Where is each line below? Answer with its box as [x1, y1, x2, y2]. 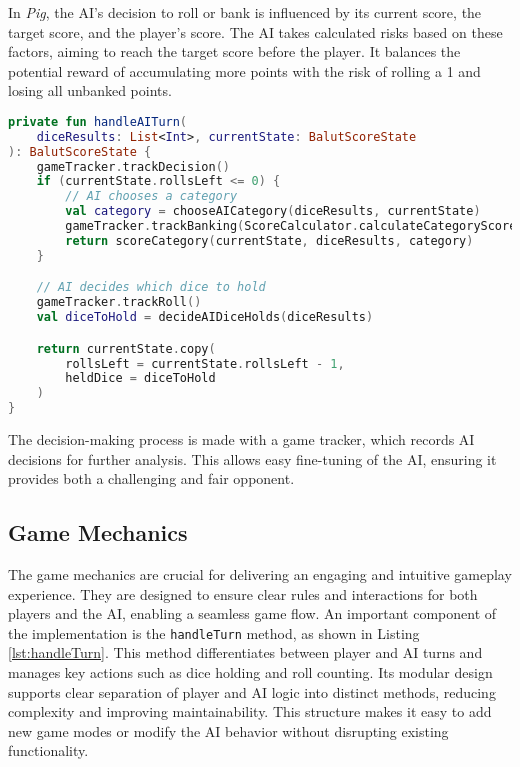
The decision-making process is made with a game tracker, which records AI [8, 429, 475, 450]
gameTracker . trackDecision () [36, 159, 230, 174]
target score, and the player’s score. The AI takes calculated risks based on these [8, 21, 503, 42]
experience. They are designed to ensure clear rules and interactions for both [8, 583, 478, 604]
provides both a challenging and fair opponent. [8, 468, 295, 489]
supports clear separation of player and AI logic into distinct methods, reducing [8, 681, 496, 702]
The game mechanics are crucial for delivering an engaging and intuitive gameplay [8, 564, 512, 585]
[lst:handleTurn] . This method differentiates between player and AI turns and [8, 642, 483, 663]
